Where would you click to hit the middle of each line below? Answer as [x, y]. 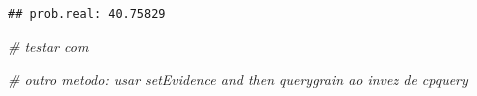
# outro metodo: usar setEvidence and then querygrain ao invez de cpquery [238, 79]
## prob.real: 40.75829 [87, 14]
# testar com [48, 45]
